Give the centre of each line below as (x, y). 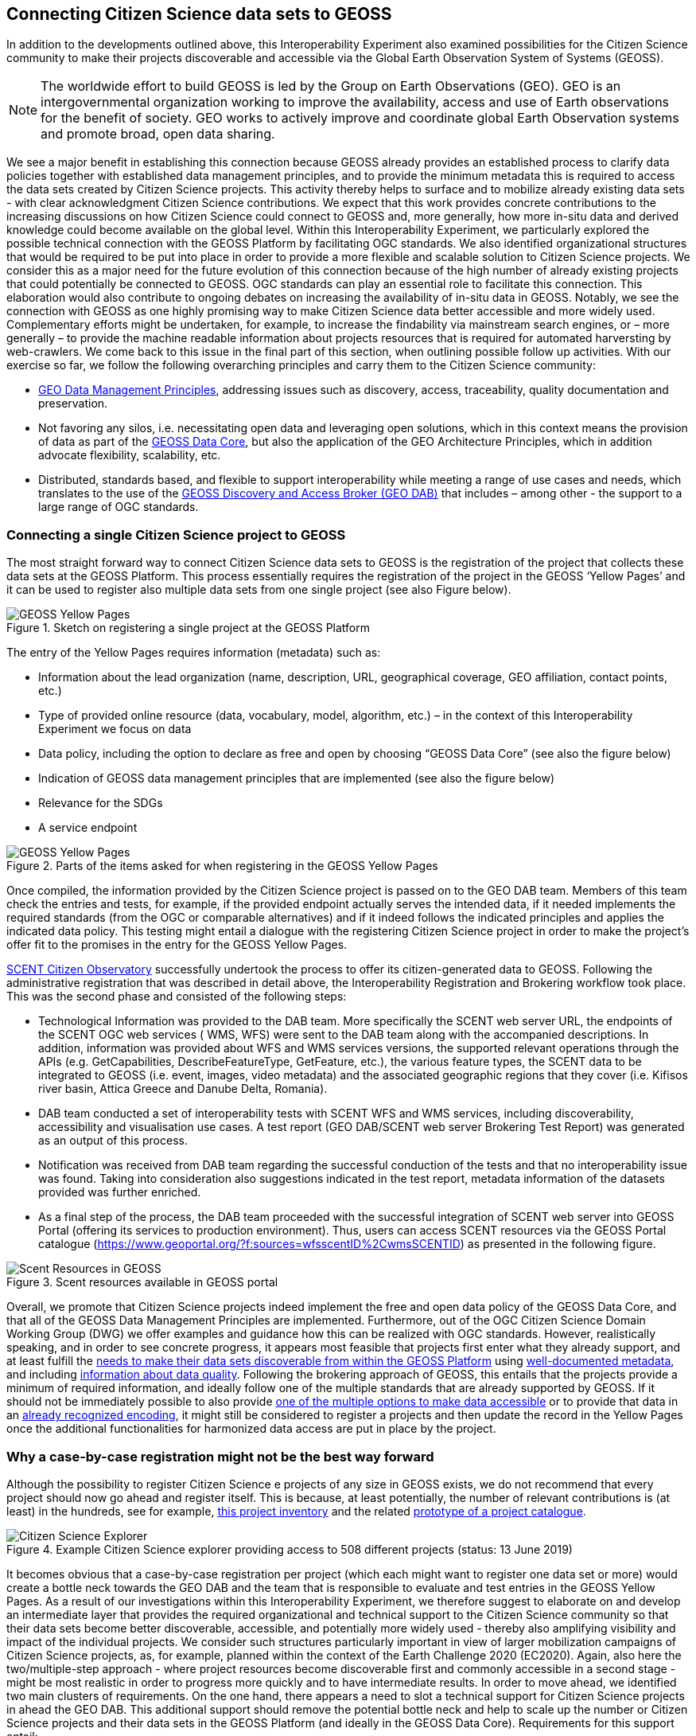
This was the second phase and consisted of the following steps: (177, 997)
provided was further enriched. (120, 1192)
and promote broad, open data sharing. (158, 134)
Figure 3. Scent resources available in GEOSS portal (142, 1282)
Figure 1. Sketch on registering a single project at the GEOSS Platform (189, 628)
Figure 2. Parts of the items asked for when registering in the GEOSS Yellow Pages (222, 866)
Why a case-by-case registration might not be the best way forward (220, 1456)
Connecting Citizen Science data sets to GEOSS (199, 14)
